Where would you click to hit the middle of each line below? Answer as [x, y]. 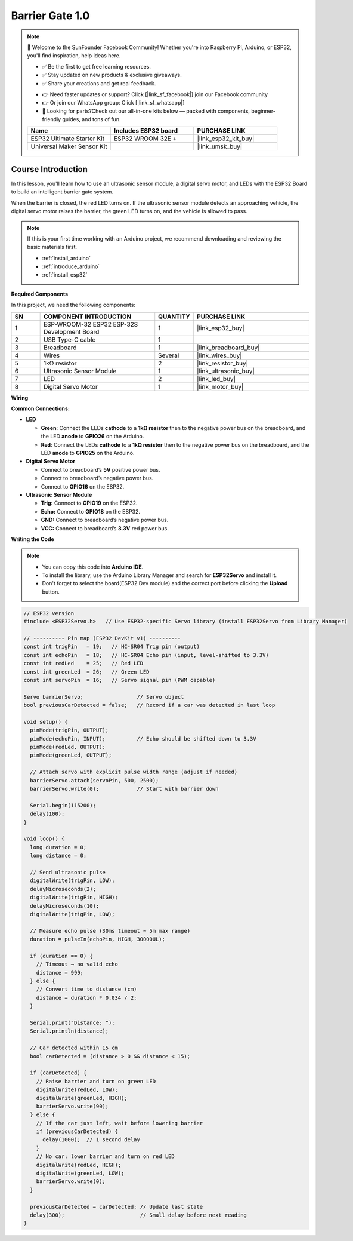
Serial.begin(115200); [63, 805]
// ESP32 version [49, 613]
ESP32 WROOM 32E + [145, 139]
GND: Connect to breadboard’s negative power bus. [105, 520]
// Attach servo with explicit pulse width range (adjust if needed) [134, 772]
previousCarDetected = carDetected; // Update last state [117, 1207]
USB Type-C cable [69, 339]
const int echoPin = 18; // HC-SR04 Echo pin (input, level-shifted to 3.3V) [146, 655]
